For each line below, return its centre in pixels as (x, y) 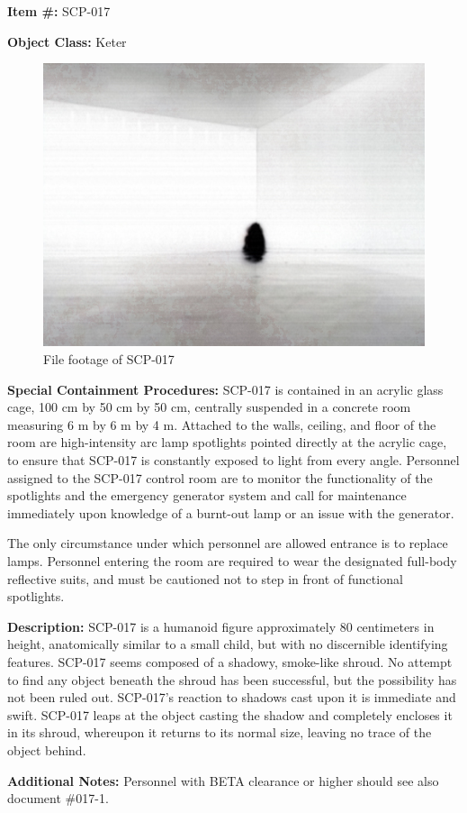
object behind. (47, 749)
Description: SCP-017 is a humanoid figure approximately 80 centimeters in (221, 626)
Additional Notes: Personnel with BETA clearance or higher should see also (223, 780)
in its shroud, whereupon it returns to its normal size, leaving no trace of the (220, 732)
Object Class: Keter (67, 41)
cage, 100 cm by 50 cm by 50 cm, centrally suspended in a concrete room (209, 407)
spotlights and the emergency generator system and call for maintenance (207, 495)
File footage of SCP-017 (109, 359)
